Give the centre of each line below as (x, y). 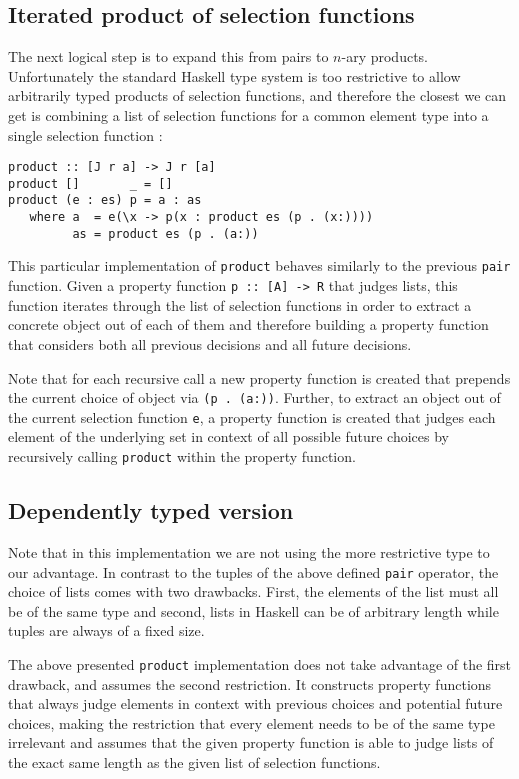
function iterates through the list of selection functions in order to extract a (240, 304)
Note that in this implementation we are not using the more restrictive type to (249, 551)
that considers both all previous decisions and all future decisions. (210, 343)
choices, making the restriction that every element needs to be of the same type (251, 722)
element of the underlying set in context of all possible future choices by (228, 436)
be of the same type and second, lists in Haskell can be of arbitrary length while (253, 610)
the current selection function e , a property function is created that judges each (252, 416)
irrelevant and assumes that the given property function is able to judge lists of (251, 742)
